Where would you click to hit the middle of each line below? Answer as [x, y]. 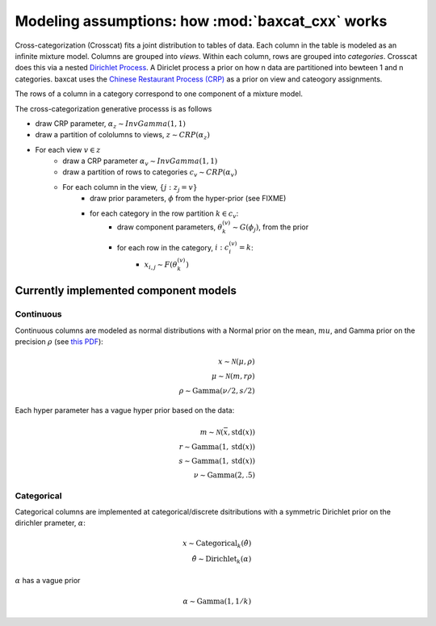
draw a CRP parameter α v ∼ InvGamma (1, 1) [140, 162]
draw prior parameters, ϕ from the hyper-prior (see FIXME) [188, 199]
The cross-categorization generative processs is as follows [113, 108]
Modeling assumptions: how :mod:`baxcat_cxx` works [201, 21]
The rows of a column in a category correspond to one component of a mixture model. [159, 94]
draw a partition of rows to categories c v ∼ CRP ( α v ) [150, 173]
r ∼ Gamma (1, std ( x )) [217, 447]
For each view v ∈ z [68, 149]
